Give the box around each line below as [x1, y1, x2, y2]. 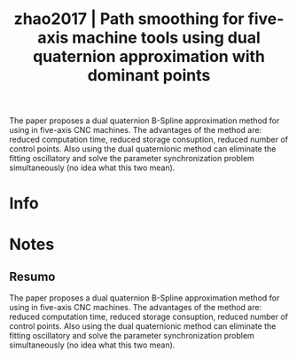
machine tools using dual [72, 27, 262, 48]
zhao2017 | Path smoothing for [13, 9, 245, 29]
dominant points [87, 66, 211, 86]
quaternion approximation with [32, 47, 266, 66]
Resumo [9, 269, 56, 284]
